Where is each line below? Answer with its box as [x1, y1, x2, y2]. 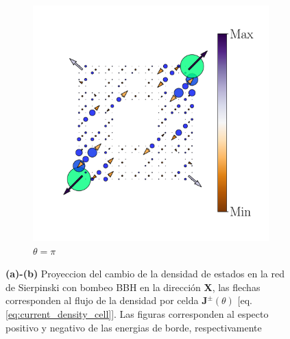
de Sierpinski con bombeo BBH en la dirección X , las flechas [5, 279, 261, 294]
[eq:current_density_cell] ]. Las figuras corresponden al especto [5, 306, 269, 321]
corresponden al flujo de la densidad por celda [5, 293, 199, 307]
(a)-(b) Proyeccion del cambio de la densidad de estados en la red [5, 266, 285, 281]
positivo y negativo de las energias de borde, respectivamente [5, 320, 262, 334]
